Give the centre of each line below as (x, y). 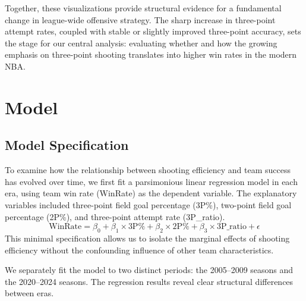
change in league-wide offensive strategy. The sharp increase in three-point (140, 19)
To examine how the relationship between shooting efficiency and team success (148, 170)
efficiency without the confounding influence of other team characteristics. (139, 250)
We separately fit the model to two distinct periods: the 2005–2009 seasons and (149, 270)
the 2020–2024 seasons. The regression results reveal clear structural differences (149, 281)
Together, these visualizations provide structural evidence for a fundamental (143, 8)
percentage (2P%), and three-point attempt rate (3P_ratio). (115, 216)
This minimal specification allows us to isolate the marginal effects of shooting (147, 238)
